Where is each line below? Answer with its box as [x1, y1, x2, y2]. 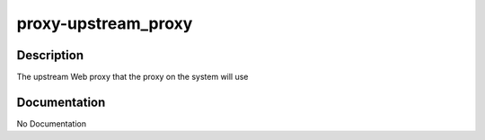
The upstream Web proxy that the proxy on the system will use [16, 72, 249, 83]
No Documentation [16, 118, 87, 129]
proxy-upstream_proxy [16, 13, 193, 33]
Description [16, 48, 84, 63]
